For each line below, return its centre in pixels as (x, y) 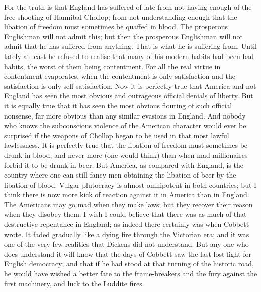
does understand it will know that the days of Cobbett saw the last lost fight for (128, 253)
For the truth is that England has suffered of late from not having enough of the (128, 7)
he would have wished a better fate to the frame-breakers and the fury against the (131, 274)
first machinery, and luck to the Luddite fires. (74, 283)
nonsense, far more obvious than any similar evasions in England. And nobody (125, 115)
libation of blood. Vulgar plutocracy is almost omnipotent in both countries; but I (130, 184)
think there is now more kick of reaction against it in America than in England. (127, 194)
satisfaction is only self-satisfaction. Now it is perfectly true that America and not (130, 85)
